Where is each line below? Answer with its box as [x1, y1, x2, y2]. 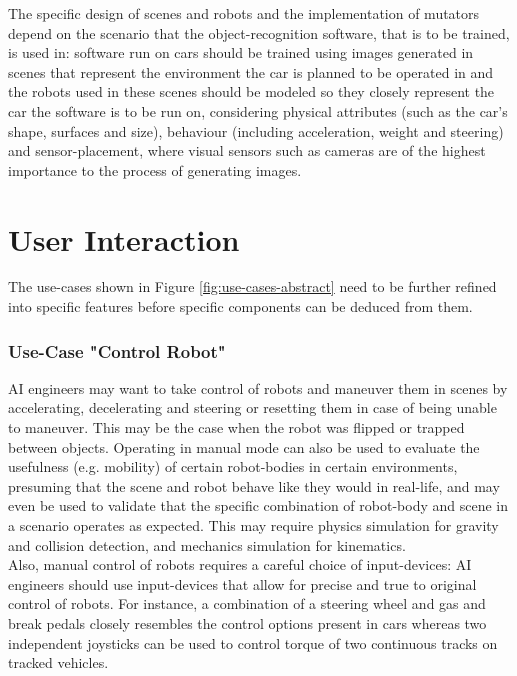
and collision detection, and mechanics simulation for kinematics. [8, 534, 406, 555]
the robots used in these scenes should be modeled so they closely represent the [8, 81, 495, 102]
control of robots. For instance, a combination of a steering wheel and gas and [8, 593, 486, 614]
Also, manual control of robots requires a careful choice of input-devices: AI [8, 554, 472, 575]
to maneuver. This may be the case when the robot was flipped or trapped [8, 417, 465, 438]
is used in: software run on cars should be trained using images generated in [8, 42, 474, 63]
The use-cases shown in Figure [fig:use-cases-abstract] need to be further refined [8, 276, 497, 297]
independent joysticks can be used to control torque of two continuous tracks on [8, 632, 498, 653]
